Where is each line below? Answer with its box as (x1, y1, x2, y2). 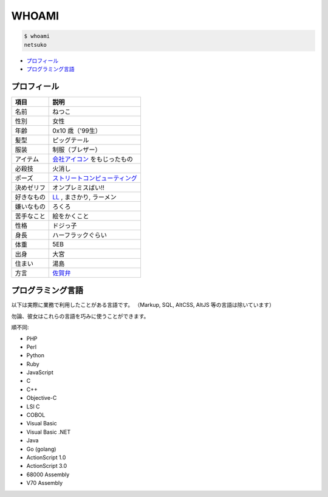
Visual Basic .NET (26, 428, 71, 436)
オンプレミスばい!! (52, 183, 104, 191)
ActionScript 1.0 (26, 453, 66, 461)
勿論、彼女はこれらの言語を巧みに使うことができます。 (11, 312, 149, 320)
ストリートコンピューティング (52, 174, 138, 182)
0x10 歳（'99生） (52, 126, 101, 135)
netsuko (24, 41, 47, 48)
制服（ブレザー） (52, 145, 101, 154)
